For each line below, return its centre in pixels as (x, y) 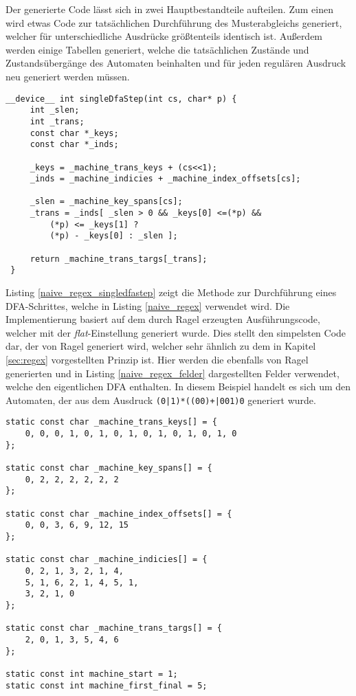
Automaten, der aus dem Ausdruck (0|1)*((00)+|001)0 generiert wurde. (161, 400)
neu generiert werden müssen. (68, 76)
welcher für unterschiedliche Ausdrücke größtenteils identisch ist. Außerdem (164, 36)
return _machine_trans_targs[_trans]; (119, 259)
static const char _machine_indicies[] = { (107, 560)
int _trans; (57, 121)
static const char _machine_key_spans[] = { (109, 468)
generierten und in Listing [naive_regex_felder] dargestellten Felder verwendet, (173, 373)
